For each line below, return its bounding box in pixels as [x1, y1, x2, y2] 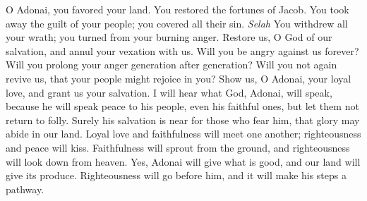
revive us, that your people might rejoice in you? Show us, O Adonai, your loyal [6, 71, 351, 85]
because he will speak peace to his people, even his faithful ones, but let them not [6, 99, 359, 114]
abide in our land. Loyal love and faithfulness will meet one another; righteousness [6, 126, 361, 141]
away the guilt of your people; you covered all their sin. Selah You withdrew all [6, 16, 348, 30]
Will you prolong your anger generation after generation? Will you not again [6, 57, 337, 72]
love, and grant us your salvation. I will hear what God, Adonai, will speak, [6, 85, 332, 99]
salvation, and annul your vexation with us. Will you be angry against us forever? [6, 43, 359, 58]
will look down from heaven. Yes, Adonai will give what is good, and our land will [6, 154, 361, 169]
